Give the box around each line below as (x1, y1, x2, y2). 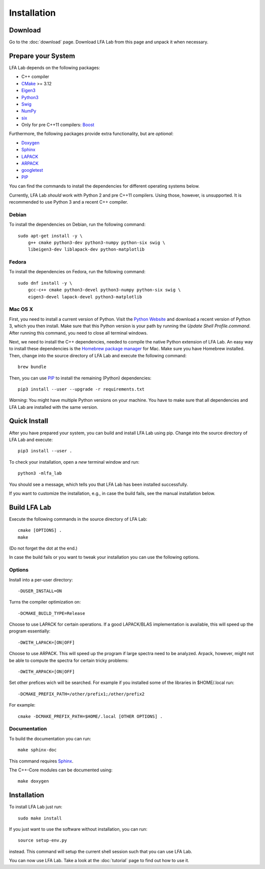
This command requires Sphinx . (9, 758, 74, 764)
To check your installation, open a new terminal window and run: (9, 459, 140, 465)
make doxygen (18, 778, 49, 784)
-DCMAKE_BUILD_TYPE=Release (18, 610, 85, 616)
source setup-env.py (18, 838, 67, 843)
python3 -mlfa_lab (18, 471, 62, 476)
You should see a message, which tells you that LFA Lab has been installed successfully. (9, 481, 188, 487)
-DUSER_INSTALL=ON (18, 588, 62, 594)
